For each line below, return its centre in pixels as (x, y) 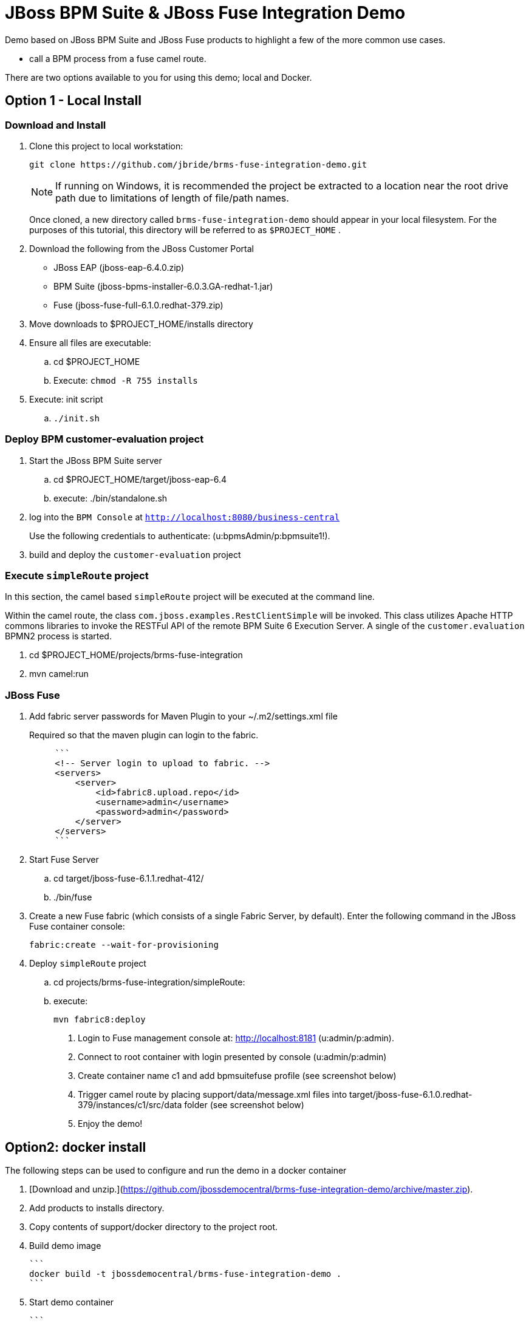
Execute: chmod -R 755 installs (126, 380)
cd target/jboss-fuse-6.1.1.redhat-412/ (129, 879)
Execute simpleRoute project (77, 576)
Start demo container (72, 1302)
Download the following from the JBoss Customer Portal (142, 248)
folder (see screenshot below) (244, 1105)
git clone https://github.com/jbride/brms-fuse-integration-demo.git (198, 164)
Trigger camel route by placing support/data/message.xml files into (213, 1095)
